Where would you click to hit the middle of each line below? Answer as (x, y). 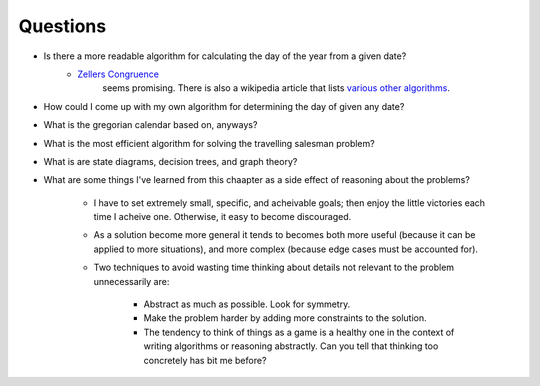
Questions (62, 26)
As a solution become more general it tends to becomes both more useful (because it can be (284, 235)
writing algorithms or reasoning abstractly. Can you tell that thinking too (291, 346)
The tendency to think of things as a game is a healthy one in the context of (299, 332)
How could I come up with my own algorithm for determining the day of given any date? (224, 106)
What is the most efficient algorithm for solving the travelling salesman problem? (209, 143)
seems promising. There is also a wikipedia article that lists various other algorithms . (276, 88)
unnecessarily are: (131, 281)
